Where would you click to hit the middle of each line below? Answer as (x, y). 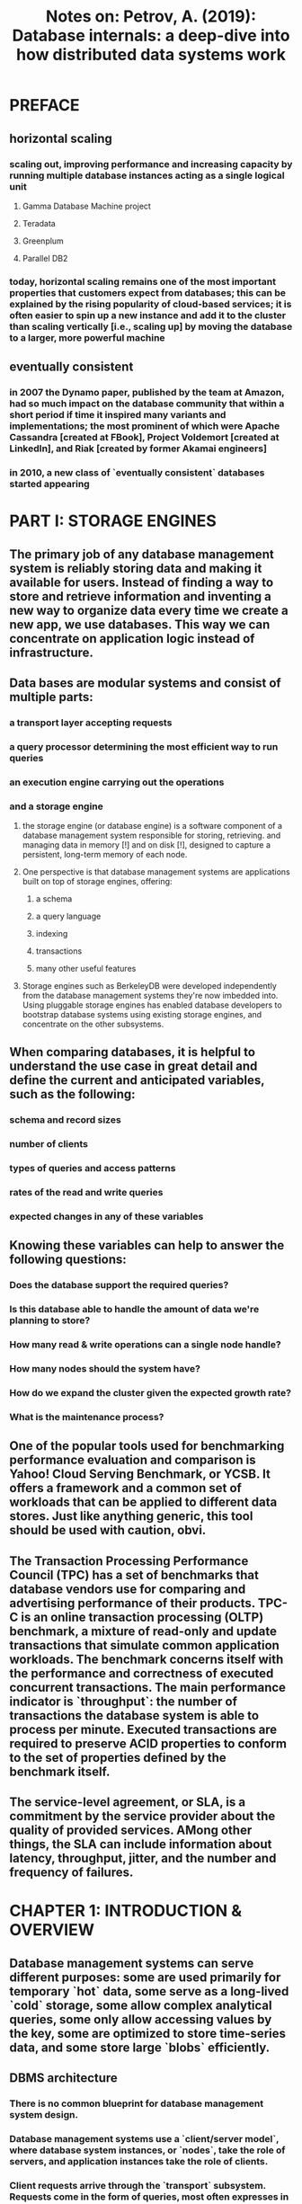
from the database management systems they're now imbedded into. (150, 996)
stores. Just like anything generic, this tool (131, 1516)
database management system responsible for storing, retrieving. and (151, 835)
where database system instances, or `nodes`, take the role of (147, 2150)
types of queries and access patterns (93, 1169)
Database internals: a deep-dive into (151, 36)
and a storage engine (56, 806)
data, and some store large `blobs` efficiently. (140, 2047)
